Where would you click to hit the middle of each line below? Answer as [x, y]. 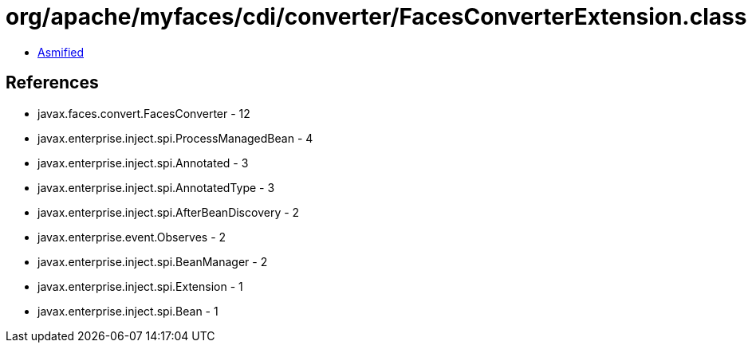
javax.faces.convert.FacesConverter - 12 [144, 113]
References [52, 83]
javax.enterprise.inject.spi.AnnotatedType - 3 [156, 187]
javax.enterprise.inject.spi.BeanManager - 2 [153, 261]
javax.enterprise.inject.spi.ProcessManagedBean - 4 [175, 138]
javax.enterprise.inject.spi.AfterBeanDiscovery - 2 [169, 212]
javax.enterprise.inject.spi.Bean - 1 [128, 311]
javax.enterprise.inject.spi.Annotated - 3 [143, 163]
